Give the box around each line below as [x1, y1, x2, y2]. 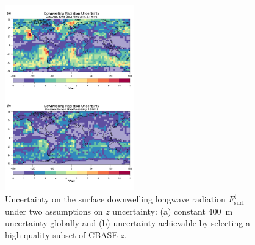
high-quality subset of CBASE [5, 228, 118, 241]
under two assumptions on [5, 204, 103, 217]
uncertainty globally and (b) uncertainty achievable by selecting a [5, 216, 250, 229]
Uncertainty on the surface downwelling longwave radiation [5, 192, 226, 205]
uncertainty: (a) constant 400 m [112, 204, 233, 217]
